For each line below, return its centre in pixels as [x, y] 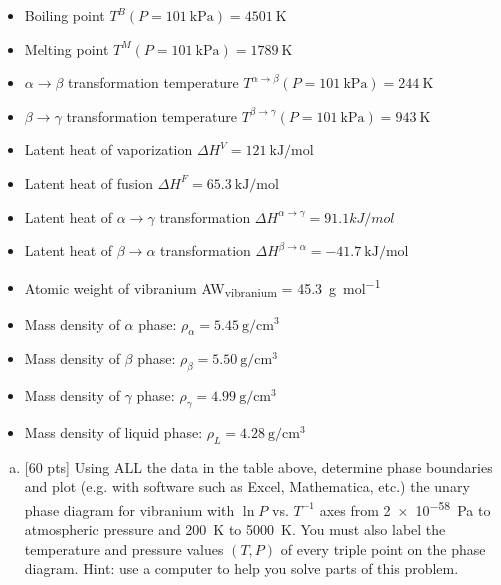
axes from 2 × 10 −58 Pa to [405, 508]
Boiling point [64, 15]
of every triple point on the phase [383, 548]
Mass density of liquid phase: [113, 431]
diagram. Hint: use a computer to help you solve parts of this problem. [241, 568]
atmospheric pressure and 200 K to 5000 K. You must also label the [235, 529]
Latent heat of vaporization [108, 149]
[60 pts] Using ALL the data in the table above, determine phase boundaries [258, 466]
